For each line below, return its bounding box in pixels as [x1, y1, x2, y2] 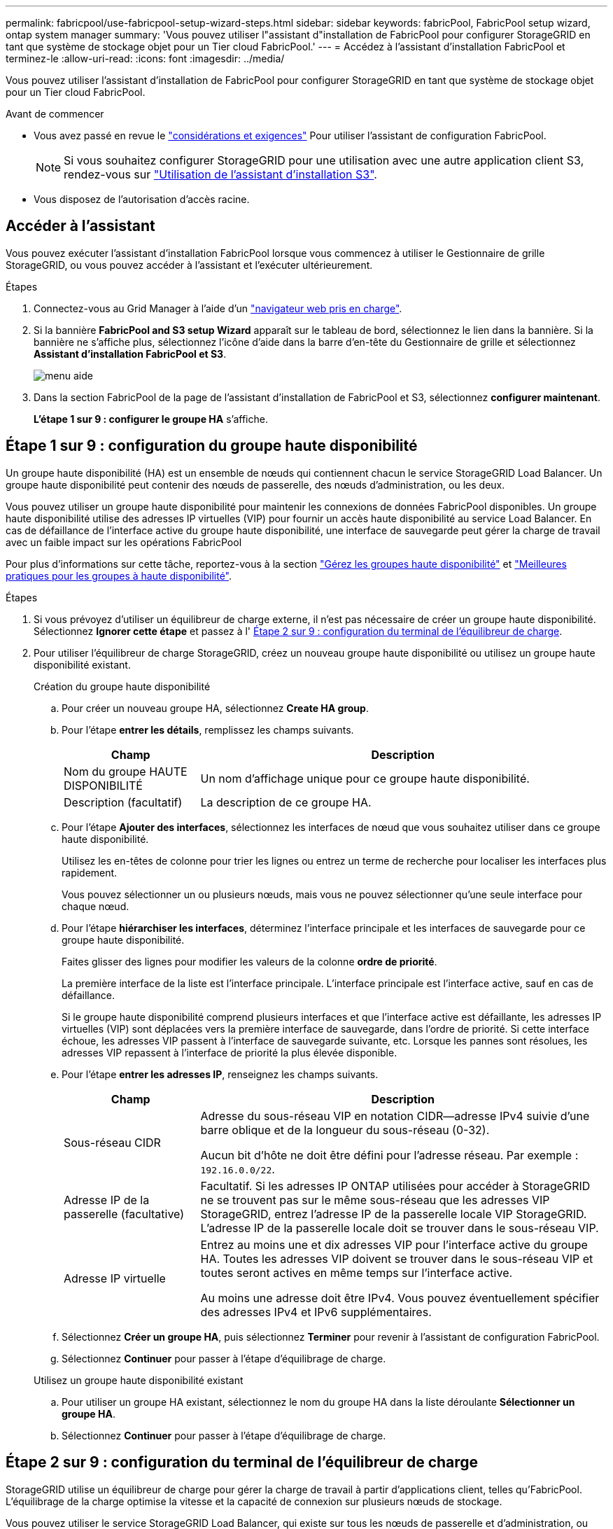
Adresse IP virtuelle [64, 1271, 166, 1285]
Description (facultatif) [64, 795, 183, 809]
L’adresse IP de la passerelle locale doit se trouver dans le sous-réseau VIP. [200, 1220, 599, 1235]
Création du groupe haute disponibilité [34, 680, 211, 692]
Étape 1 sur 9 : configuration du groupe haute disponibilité [6, 437, 418, 455]
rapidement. [62, 866, 118, 879]
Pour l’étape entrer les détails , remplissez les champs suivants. [62, 723, 354, 736]
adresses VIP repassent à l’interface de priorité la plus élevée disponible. [62, 1046, 397, 1059]
